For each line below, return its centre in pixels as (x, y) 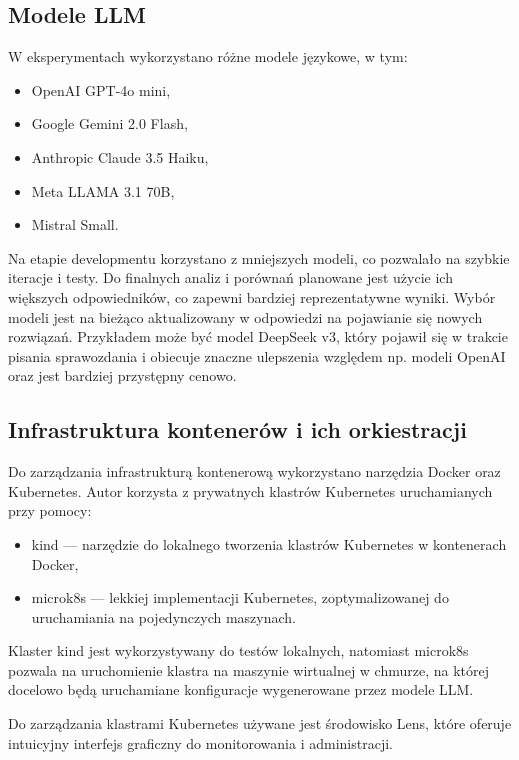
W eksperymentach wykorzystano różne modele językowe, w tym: (208, 56)
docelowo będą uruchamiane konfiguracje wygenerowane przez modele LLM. (241, 689)
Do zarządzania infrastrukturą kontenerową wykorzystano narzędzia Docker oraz (254, 471)
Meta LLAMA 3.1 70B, (103, 190)
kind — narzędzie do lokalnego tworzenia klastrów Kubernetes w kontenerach (269, 543)
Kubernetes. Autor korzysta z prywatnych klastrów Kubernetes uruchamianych (250, 490)
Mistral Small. (75, 224)
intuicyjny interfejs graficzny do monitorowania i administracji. (200, 742)
